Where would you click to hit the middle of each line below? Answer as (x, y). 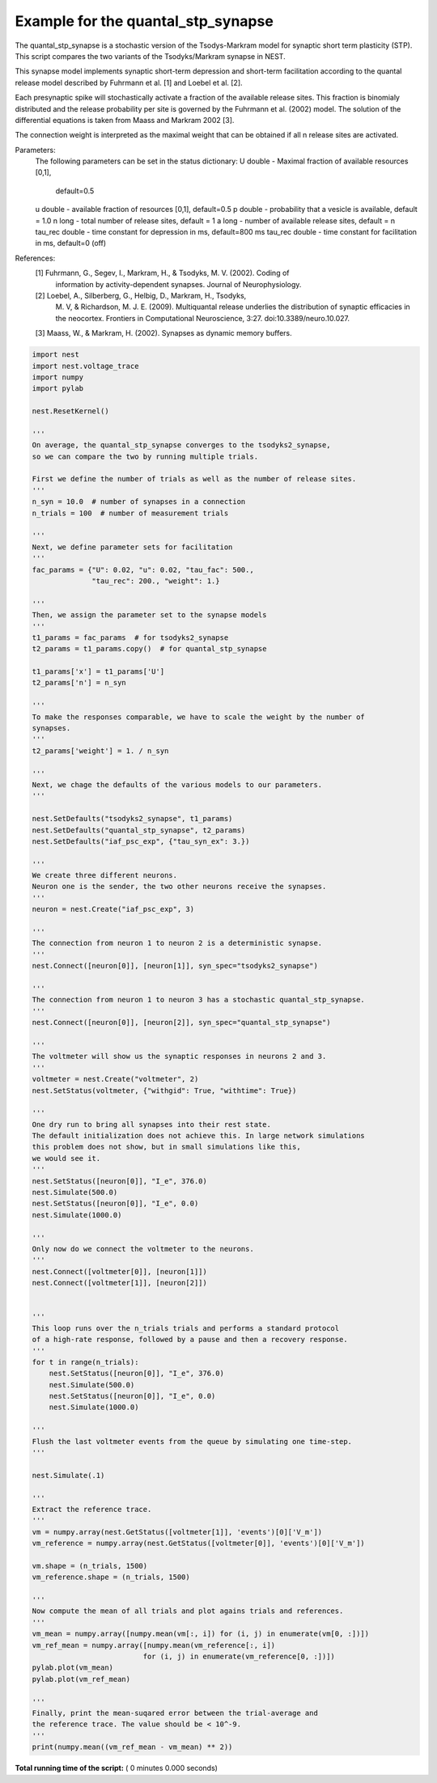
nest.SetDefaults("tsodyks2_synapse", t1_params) (132, 819)
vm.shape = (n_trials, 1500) (90, 1566)
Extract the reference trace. (92, 1509)
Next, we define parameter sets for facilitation (132, 547)
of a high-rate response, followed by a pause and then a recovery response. (190, 1340)
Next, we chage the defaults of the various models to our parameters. (177, 784)
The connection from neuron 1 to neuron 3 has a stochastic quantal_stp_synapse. (199, 1000)
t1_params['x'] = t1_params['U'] (98, 672)
